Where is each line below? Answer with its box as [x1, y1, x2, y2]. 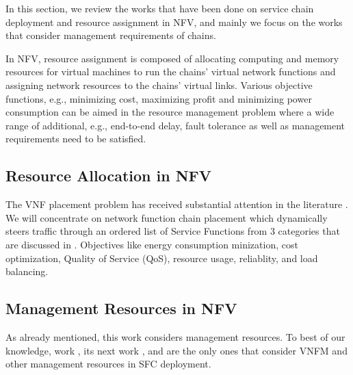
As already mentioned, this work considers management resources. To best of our [5, 329, 345, 344]
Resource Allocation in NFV [5, 165, 212, 186]
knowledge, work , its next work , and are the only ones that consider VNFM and [5, 343, 348, 357]
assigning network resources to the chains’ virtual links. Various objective [5, 77, 313, 92]
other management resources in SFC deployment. [5, 357, 211, 371]
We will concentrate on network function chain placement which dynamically [5, 210, 328, 224]
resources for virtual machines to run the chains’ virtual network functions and [5, 64, 336, 79]
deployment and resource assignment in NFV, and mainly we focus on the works [5, 14, 343, 29]
